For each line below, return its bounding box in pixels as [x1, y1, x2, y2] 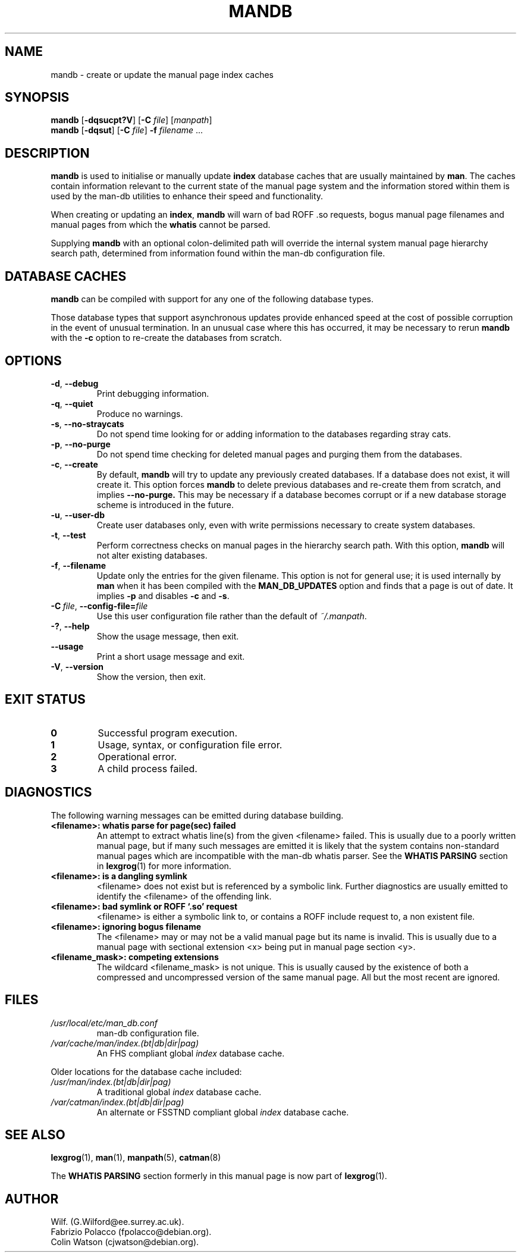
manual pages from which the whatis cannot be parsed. [51, 220, 271, 230]
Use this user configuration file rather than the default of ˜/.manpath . [96, 610, 367, 621]
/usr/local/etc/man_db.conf [51, 1017, 158, 1028]
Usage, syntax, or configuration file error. [98, 738, 283, 751]
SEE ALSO [5, 1127, 65, 1142]
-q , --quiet [51, 398, 93, 409]
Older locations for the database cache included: [51, 1066, 242, 1077]
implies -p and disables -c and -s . [96, 590, 230, 601]
